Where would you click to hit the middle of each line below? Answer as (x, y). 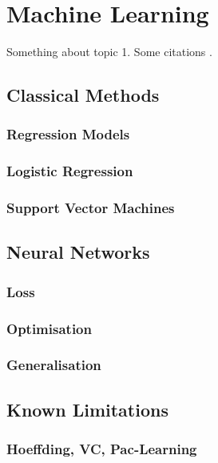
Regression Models (68, 134)
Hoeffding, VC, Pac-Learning (102, 449)
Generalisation (54, 365)
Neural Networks (78, 252)
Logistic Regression (70, 171)
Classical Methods (83, 95)
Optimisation (49, 328)
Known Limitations (87, 409)
